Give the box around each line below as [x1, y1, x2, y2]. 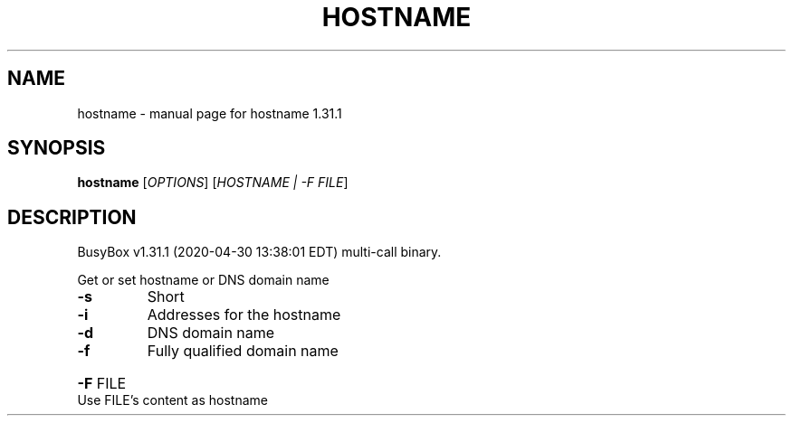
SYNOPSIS [7, 136, 106, 160]
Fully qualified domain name [147, 342, 339, 361]
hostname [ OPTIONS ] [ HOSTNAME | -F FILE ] [77, 174, 349, 191]
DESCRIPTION [7, 205, 137, 229]
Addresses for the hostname [147, 305, 341, 324]
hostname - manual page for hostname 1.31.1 [77, 105, 342, 121]
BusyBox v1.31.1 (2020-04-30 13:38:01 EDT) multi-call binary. [77, 244, 442, 260]
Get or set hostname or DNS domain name [77, 272, 330, 288]
